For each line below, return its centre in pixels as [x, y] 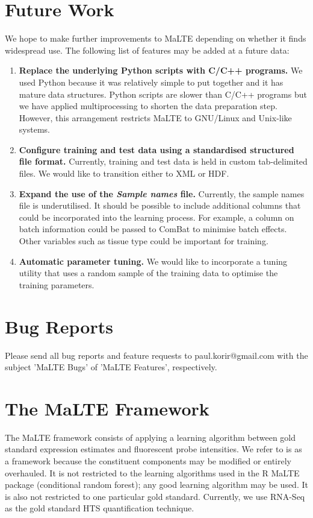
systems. [34, 129]
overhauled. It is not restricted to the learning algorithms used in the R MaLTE [152, 472]
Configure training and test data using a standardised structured [156, 149]
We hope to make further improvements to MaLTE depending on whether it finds [156, 38]
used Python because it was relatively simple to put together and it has [151, 82]
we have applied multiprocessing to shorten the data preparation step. [148, 106]
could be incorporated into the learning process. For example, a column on [156, 217]
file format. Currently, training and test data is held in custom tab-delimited [163, 161]
